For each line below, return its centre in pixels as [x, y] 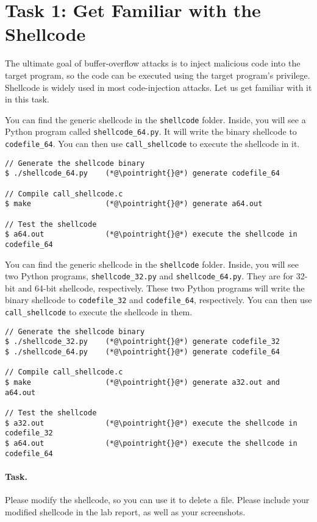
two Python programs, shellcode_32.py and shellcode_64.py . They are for [149, 276]
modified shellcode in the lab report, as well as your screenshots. [125, 511]
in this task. [27, 99]
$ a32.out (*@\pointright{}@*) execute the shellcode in [151, 423]
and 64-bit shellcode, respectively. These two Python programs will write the [161, 288]
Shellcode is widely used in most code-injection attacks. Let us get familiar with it [158, 87]
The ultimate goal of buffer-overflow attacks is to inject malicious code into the [153, 63]
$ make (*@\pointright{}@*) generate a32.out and [143, 383]
